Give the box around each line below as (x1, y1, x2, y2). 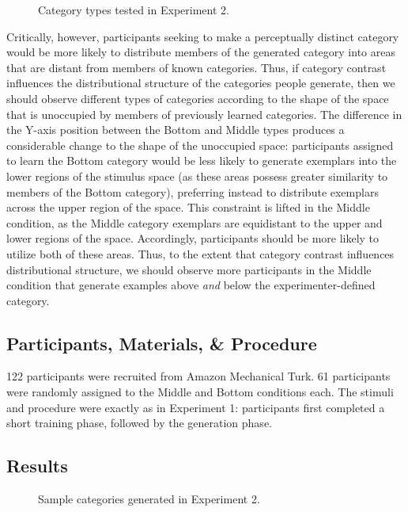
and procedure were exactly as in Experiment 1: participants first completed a (6, 399, 385, 415)
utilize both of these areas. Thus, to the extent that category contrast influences (6, 245, 395, 262)
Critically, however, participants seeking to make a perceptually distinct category (6, 28, 399, 44)
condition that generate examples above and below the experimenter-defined (6, 277, 376, 293)
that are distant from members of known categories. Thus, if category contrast (6, 59, 387, 75)
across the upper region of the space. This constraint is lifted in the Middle (6, 199, 370, 216)
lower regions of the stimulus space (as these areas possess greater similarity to (6, 167, 388, 184)
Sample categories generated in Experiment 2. (38, 491, 260, 507)
